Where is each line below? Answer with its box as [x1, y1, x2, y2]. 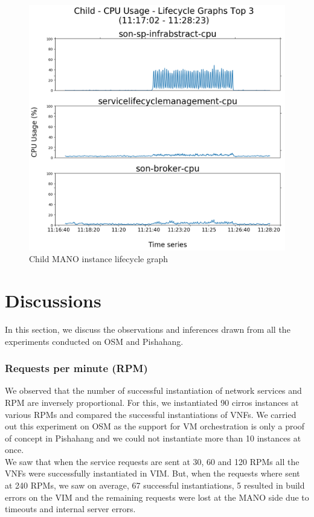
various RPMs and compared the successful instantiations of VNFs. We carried [5, 408, 296, 420]
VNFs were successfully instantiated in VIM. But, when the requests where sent [5, 467, 300, 480]
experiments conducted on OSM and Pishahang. [5, 335, 184, 347]
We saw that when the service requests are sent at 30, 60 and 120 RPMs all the [5, 455, 300, 467]
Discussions [5, 287, 101, 312]
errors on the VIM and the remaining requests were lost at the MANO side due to [5, 490, 309, 503]
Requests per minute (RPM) [5, 361, 148, 376]
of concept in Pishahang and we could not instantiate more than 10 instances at [5, 431, 301, 444]
